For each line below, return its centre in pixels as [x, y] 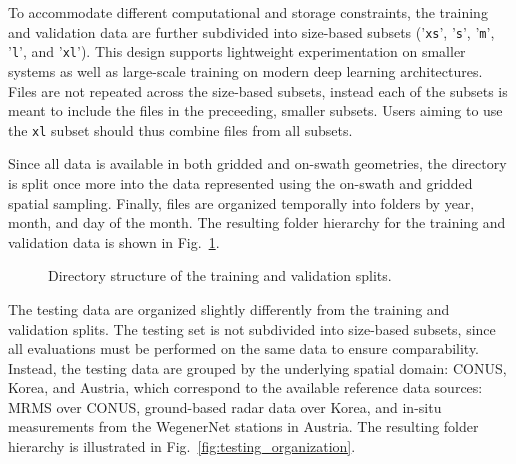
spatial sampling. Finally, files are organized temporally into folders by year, [241, 202]
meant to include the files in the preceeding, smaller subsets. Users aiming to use [255, 110]
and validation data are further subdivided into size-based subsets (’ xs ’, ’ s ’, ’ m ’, [251, 31]
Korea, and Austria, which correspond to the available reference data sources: [245, 387]
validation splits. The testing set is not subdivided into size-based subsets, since [252, 328]
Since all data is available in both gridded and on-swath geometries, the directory [257, 163]
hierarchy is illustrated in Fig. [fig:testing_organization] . [182, 446]
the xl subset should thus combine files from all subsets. [180, 129]
